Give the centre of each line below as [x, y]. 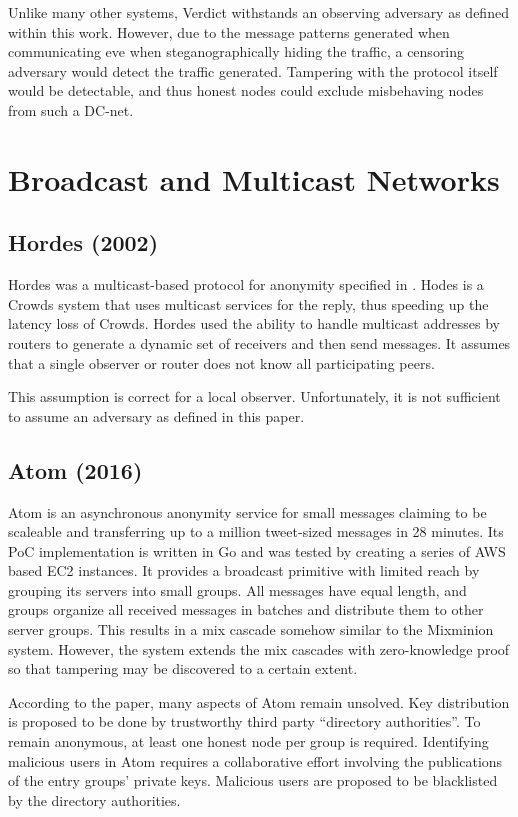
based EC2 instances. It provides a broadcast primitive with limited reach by [244, 570]
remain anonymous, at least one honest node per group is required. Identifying [248, 741]
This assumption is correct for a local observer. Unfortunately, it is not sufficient [254, 396]
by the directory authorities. [94, 799]
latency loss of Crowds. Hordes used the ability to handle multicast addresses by [254, 323]
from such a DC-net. [71, 109]
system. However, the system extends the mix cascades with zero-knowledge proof [259, 648]
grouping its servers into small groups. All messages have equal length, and [237, 589]
